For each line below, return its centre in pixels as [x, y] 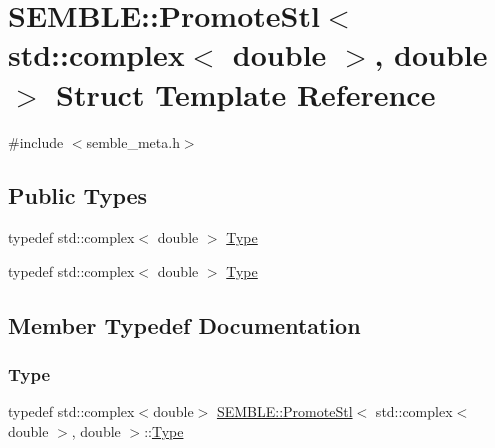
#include [36, 141]
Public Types [78, 195]
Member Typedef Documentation [184, 324]
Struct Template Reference [246, 93]
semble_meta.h [133, 141]
